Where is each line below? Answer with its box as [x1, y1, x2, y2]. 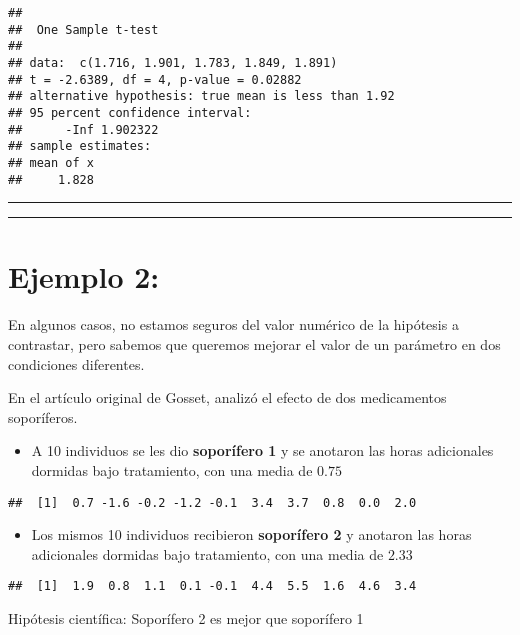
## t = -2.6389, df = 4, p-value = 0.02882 [8, 72, 302, 87]
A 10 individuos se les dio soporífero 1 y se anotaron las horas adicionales [31, 440, 494, 461]
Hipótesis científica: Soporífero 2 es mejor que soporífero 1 [8, 608, 364, 628]
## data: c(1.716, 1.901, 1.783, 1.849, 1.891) [8, 55, 338, 70]
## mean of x [8, 155, 94, 170]
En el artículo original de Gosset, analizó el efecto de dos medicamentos [8, 387, 447, 408]
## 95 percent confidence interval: [8, 105, 252, 120]
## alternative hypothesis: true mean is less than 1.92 [8, 89, 395, 104]
